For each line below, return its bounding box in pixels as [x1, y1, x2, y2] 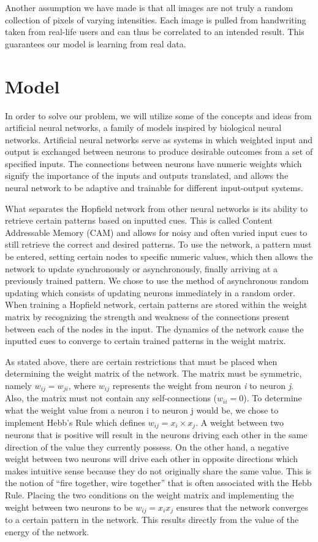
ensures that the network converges [176, 500, 308, 513]
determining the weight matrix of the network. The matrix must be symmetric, [5, 367, 302, 380]
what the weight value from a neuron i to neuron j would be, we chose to [5, 404, 279, 417]
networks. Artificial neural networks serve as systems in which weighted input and [5, 133, 312, 146]
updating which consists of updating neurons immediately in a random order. [5, 286, 295, 299]
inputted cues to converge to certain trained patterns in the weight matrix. [5, 334, 286, 347]
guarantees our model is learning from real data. [5, 37, 186, 50]
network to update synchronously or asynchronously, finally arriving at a [5, 262, 278, 275]
